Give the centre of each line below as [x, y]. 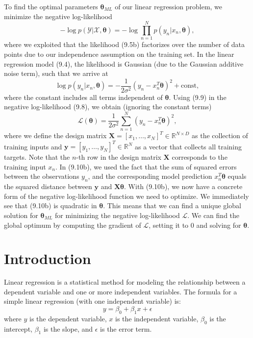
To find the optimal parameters [51, 6]
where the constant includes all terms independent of [83, 97]
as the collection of [220, 135]
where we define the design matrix [55, 135]
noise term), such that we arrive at [56, 73]
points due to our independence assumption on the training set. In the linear [119, 54]
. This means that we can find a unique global [172, 205]
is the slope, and [68, 328]
